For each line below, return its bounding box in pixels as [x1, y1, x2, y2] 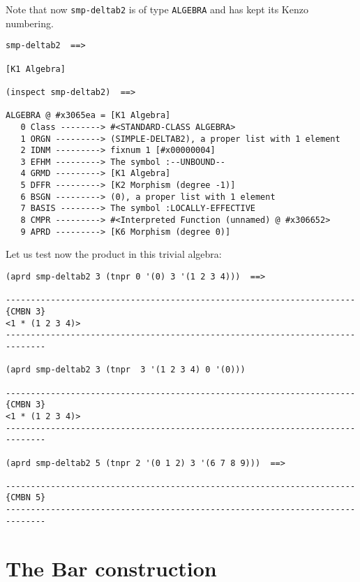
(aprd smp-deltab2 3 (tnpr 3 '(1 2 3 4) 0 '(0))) [6, 365, 246, 375]
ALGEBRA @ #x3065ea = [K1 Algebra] [6, 110, 171, 121]
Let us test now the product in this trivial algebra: [6, 247, 222, 261]
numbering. [6, 15, 54, 30]
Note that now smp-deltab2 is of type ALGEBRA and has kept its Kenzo [6, 2, 308, 16]
